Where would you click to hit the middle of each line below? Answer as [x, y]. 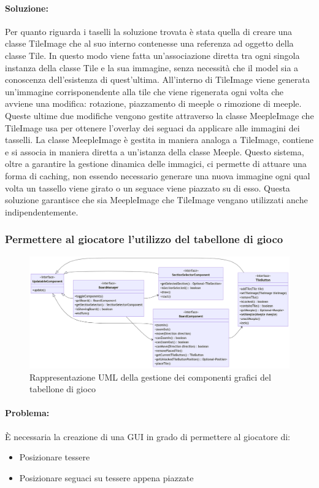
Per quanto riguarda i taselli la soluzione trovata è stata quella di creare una [149, 31]
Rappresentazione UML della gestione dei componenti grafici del [150, 377]
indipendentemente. [42, 211]
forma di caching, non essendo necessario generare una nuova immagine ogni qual [158, 175]
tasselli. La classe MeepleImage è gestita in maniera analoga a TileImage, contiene [159, 140]
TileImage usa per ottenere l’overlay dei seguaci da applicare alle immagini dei [152, 127]
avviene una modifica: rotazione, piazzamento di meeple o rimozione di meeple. [153, 103]
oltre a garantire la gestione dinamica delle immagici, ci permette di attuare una [156, 164]
